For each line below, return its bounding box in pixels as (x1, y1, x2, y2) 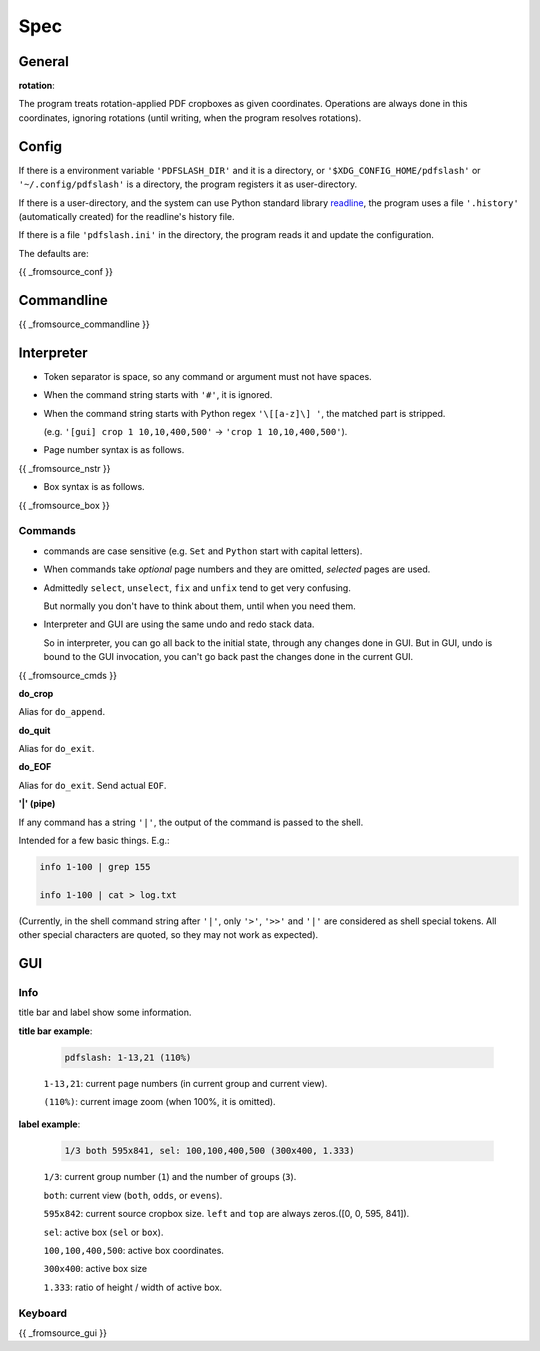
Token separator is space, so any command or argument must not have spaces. (43, 370, 372, 382)
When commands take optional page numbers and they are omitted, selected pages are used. (43, 563, 431, 575)
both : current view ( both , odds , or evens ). (43, 1189, 223, 1201)
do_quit (18, 724, 51, 736)
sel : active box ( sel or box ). (43, 1226, 164, 1238)
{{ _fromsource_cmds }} (18, 669, 117, 681)
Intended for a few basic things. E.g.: (18, 835, 170, 847)
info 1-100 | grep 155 (39, 861, 151, 873)
